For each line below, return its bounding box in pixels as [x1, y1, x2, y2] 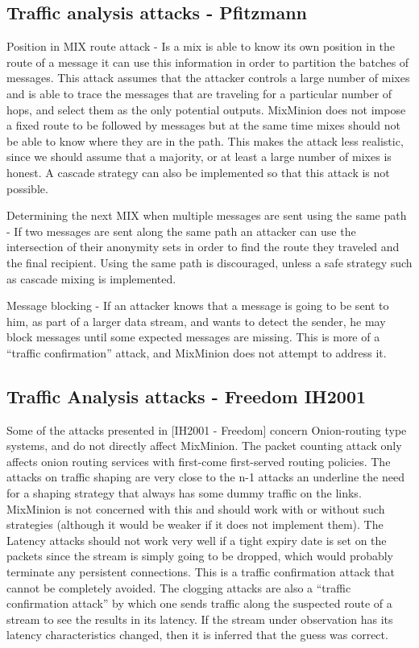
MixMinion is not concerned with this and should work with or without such [6, 500, 385, 517]
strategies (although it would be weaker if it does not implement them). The [6, 516, 384, 533]
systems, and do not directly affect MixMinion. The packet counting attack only [6, 437, 402, 454]
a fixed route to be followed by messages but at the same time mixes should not [6, 117, 400, 134]
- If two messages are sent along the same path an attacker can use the [6, 222, 356, 239]
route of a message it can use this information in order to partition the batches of [6, 53, 409, 70]
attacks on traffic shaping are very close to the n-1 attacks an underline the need [6, 468, 404, 485]
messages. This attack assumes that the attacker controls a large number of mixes [6, 69, 410, 86]
